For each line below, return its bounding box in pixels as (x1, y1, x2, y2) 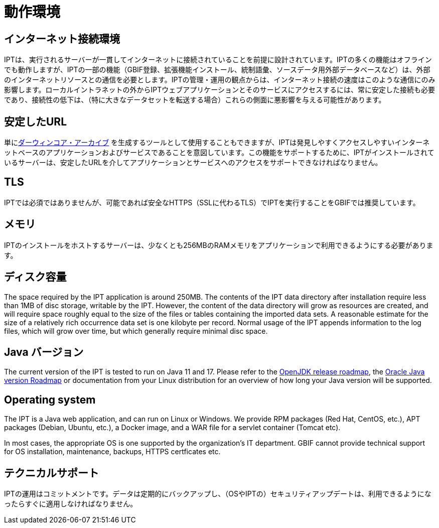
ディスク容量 (4, 271, 67, 284)
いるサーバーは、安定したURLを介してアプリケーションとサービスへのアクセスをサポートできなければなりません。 (4, 158, 382, 167)
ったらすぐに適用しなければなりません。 (4, 499, 137, 508)
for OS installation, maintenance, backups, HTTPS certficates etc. (4, 447, 221, 456)
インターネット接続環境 (4, 32, 120, 45)
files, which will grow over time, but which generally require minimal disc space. (4, 326, 268, 335)
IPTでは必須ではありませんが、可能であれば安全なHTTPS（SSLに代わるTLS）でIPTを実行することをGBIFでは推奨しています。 (4, 198, 420, 207)
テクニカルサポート (4, 466, 99, 479)
